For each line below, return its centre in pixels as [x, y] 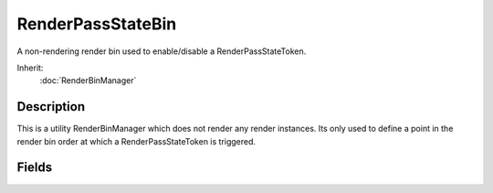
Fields [35, 168]
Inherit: [30, 68]
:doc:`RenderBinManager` [88, 80]
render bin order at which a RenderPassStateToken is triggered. [136, 141]
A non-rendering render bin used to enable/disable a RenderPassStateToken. [162, 51]
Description [51, 107]
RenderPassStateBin [97, 24]
